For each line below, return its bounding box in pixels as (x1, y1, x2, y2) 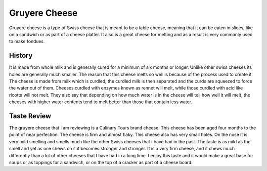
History (9, 51, 33, 60)
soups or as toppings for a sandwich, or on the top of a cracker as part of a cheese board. (9, 160, 193, 166)
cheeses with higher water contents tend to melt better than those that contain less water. (9, 99, 192, 105)
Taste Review (9, 112, 51, 120)
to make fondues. (9, 39, 45, 44)
